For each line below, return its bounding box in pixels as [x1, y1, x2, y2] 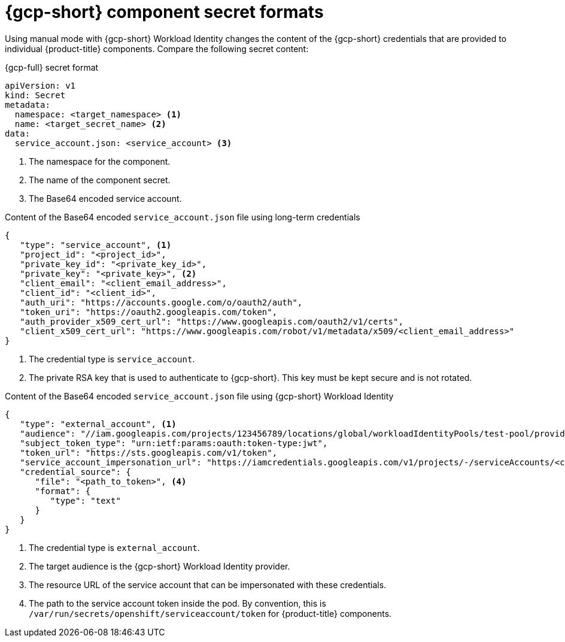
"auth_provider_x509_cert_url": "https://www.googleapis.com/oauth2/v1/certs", [20, 316, 403, 326]
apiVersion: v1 [5, 80, 76, 90]
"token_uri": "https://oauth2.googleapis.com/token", [20, 307, 278, 317]
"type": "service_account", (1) [20, 240, 172, 250]
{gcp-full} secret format [5, 62, 99, 72]
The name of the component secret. [29, 174, 171, 185]
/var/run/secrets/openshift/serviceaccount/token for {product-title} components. [29, 608, 392, 619]
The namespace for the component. [29, 156, 171, 166]
